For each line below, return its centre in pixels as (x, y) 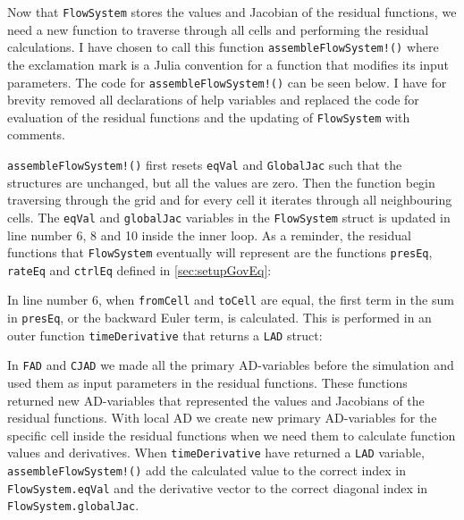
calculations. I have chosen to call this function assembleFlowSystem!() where (223, 47)
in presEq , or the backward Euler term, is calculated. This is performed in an (219, 318)
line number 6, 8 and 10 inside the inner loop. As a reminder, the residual (209, 235)
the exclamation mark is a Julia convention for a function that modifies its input (228, 64)
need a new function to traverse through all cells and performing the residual (218, 29)
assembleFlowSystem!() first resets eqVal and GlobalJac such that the (205, 164)
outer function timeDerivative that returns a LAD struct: (165, 335)
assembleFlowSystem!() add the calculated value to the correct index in (207, 470)
